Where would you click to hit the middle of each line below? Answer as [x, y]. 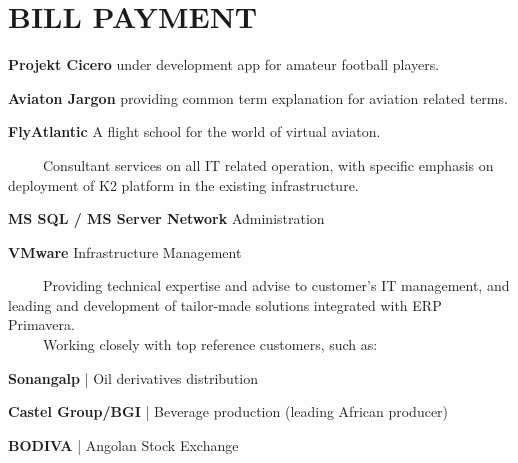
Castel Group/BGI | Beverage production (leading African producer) [228, 411]
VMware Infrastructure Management [125, 251]
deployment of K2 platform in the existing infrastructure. [183, 184]
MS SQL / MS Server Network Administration [166, 218]
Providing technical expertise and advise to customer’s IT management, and [276, 285]
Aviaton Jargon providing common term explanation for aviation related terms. [258, 97]
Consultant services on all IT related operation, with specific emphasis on [268, 164]
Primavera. [41, 324]
